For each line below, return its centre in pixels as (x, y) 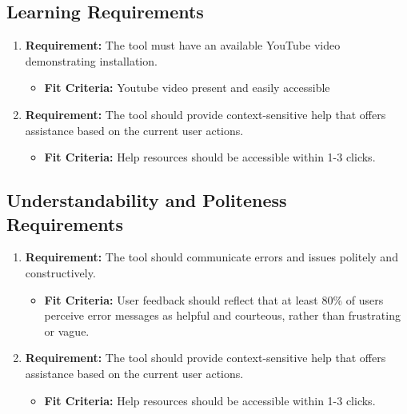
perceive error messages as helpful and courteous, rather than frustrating (222, 315)
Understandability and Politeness (147, 200)
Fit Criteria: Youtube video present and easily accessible (187, 88)
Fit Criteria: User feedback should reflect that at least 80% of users (214, 299)
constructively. (60, 272)
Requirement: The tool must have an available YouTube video (183, 45)
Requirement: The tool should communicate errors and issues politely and (211, 257)
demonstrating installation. (91, 60)
